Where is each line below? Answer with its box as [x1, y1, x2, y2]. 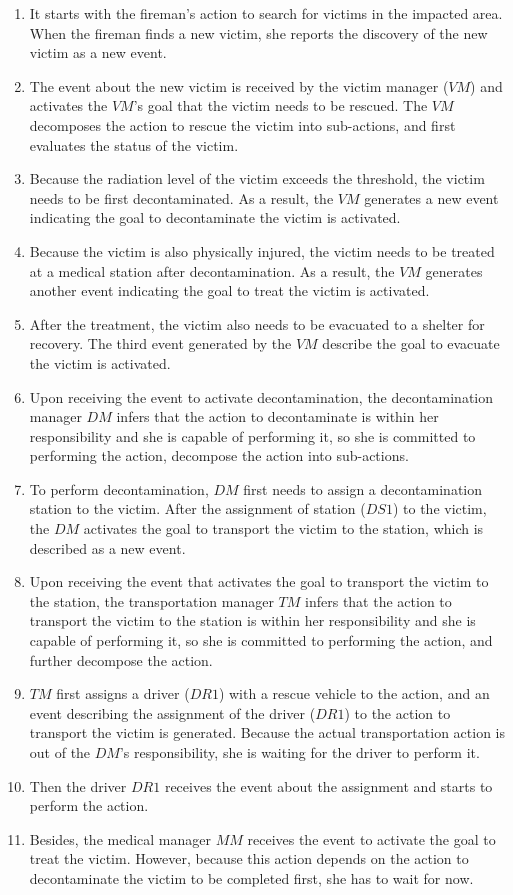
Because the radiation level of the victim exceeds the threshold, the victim [29, 168, 485, 189]
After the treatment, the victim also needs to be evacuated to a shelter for [29, 313, 485, 334]
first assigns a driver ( [56, 683, 190, 704]
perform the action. [29, 795, 149, 816]
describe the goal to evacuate [322, 333, 500, 354]
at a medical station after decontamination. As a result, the [29, 260, 395, 281]
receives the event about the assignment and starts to [164, 775, 493, 796]
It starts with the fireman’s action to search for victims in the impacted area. [29, 3, 503, 23]
